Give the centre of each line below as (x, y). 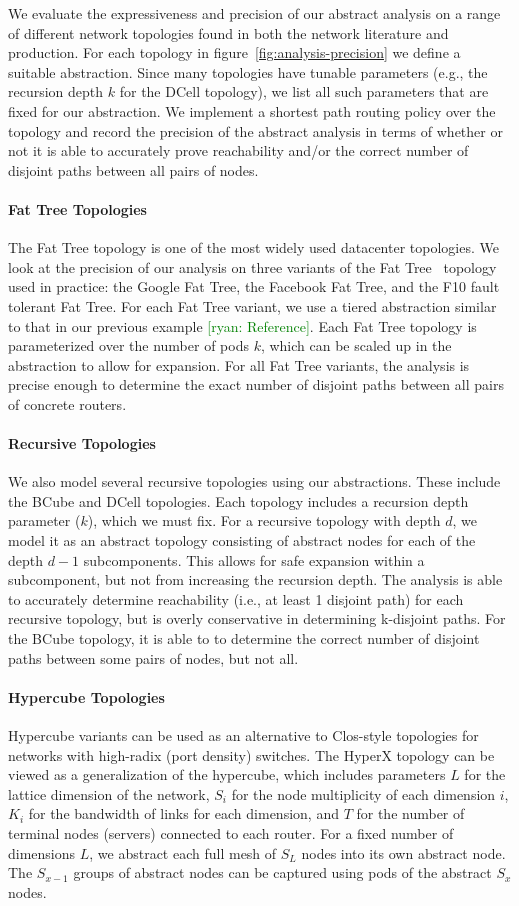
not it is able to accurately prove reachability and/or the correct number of (238, 150)
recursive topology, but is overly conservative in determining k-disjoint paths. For (257, 618)
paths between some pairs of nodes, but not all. (153, 657)
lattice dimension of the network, (109, 793)
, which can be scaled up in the (356, 345)
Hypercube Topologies (86, 696)
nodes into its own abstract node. (403, 852)
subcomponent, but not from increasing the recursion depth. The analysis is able (255, 579)
